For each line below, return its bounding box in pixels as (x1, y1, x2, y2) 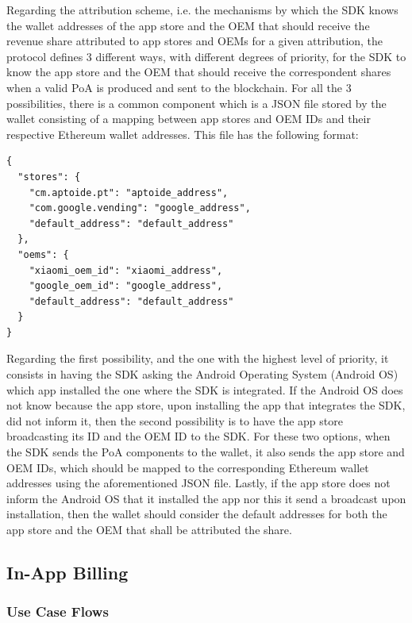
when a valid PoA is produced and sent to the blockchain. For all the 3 (6, 79, 352, 95)
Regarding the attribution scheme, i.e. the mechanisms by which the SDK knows (6, 2, 399, 17)
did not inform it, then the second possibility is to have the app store (6, 412, 343, 429)
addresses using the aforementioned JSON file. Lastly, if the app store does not (6, 475, 391, 491)
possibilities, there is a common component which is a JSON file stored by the (6, 94, 387, 111)
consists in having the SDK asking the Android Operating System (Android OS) (6, 366, 399, 383)
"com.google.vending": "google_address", (29, 202, 251, 214)
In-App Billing (6, 560, 129, 584)
